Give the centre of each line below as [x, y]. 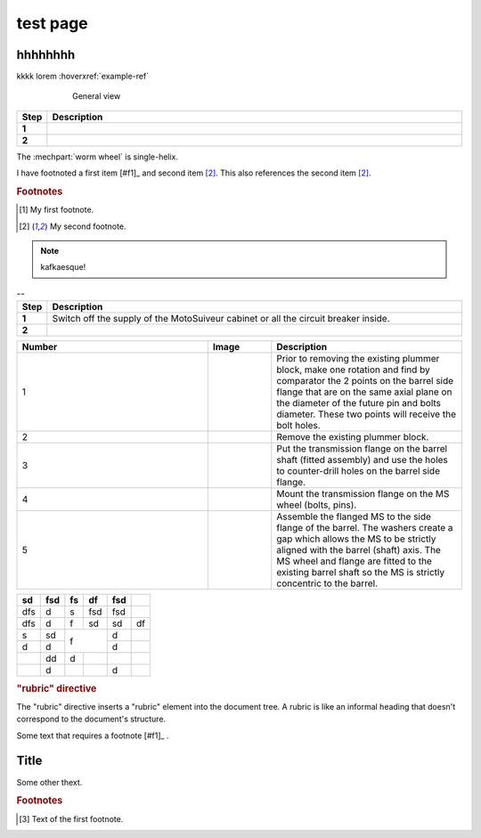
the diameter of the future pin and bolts [359, 403]
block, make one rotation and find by [354, 370]
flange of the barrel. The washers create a [365, 528]
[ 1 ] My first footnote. [57, 210]
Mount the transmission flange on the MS [363, 494]
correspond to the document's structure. [91, 719]
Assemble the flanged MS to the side [354, 517]
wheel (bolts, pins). [317, 505]
